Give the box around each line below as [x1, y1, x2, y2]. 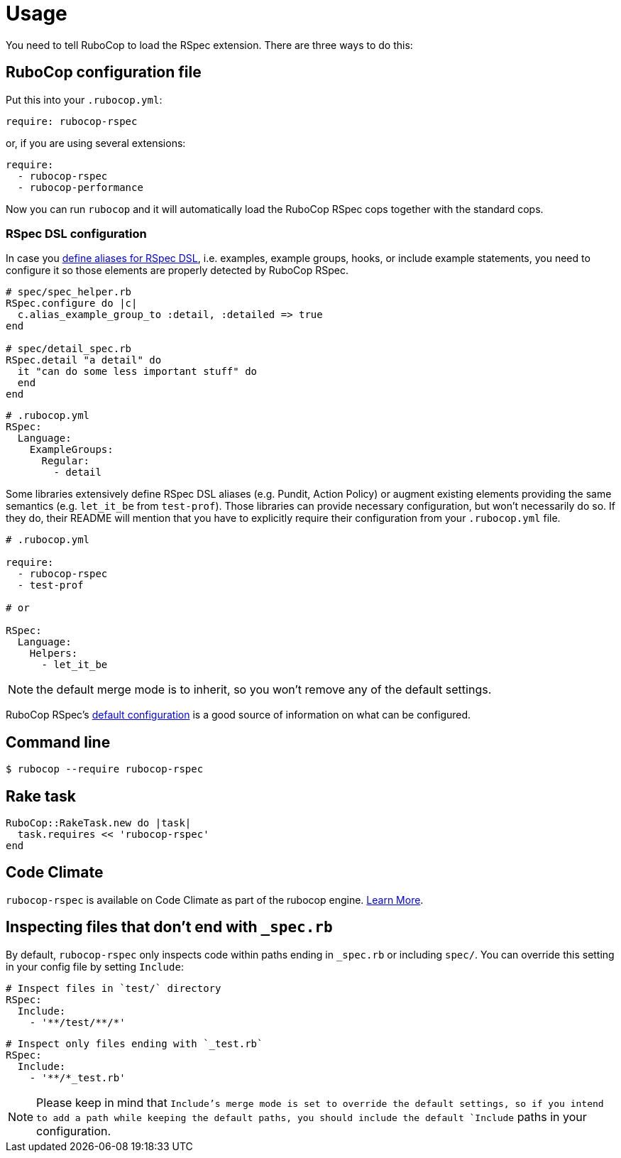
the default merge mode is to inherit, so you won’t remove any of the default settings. [36, 682, 492, 697]
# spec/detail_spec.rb [6, 343, 132, 355]
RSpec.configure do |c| [6, 297, 138, 310]
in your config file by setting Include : [6, 960, 184, 973]
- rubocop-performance [17, 181, 143, 193]
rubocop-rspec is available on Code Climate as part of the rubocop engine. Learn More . [6, 893, 424, 906]
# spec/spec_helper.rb [6, 286, 132, 298]
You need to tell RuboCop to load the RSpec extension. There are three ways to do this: [6, 38, 413, 51]
